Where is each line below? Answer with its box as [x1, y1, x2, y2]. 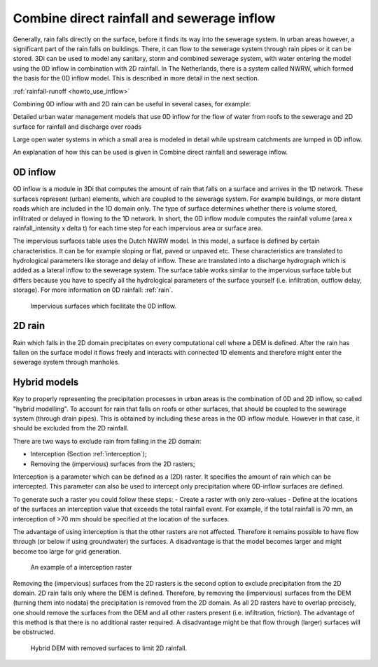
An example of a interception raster [30, 563, 132, 572]
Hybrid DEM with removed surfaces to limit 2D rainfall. [30, 644, 188, 652]
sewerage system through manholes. [13, 358, 120, 367]
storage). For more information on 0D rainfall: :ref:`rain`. [13, 286, 174, 294]
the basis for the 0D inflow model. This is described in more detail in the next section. [13, 74, 259, 83]
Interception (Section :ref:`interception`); [30, 450, 147, 458]
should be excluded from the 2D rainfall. [13, 424, 129, 433]
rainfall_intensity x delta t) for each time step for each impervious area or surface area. [13, 224, 263, 232]
